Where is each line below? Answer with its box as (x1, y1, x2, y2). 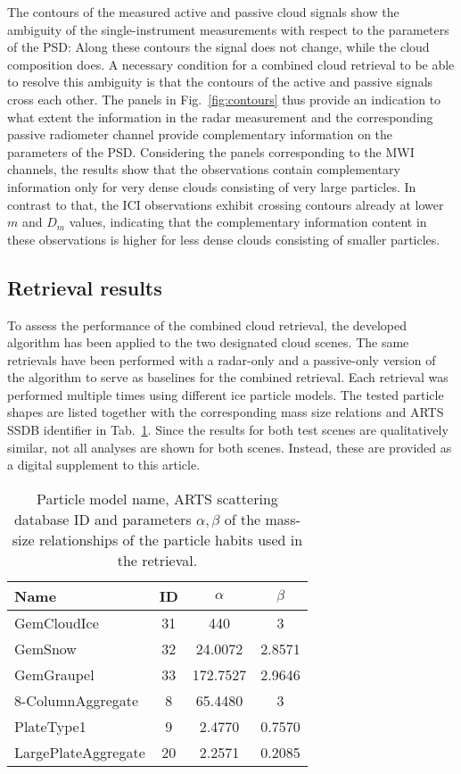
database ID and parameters (13, 508, 192, 529)
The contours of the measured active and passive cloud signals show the (7, 3, 399, 21)
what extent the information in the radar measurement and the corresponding (7, 107, 433, 126)
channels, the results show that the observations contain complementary (7, 160, 400, 179)
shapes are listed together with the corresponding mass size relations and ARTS (7, 403, 444, 421)
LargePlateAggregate (14, 741, 145, 762)
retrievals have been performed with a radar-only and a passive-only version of (7, 350, 436, 369)
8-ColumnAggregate (14, 689, 139, 711)
